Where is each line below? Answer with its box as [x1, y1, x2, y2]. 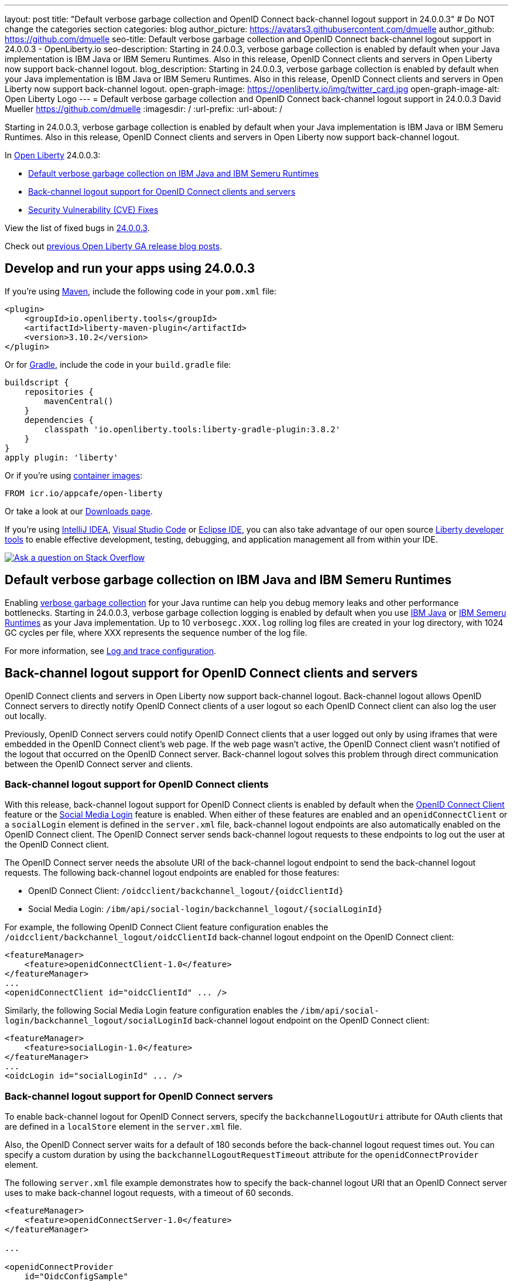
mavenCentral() [44, 396, 114, 406]
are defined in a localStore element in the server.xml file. [5, 1121, 242, 1132]
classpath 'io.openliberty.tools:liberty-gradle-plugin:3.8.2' [44, 424, 341, 434]
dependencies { [24, 415, 94, 425]
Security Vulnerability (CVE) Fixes [28, 205, 159, 215]
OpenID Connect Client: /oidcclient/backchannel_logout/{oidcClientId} [28, 886, 344, 896]
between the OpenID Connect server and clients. [5, 758, 193, 769]
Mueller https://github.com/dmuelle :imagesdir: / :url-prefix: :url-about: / [5, 104, 283, 114]
